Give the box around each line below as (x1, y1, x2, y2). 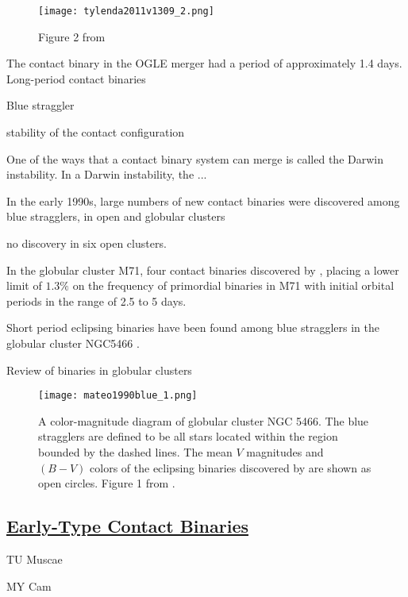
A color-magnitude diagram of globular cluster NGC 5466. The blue (38, 412, 369, 429)
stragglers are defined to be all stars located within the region (38, 428, 338, 445)
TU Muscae (6, 550, 63, 567)
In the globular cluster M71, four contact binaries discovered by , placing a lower (6, 261, 399, 278)
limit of (6, 277, 42, 294)
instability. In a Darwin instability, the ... (6, 166, 207, 183)
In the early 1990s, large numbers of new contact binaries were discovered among (6, 192, 400, 209)
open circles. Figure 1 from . (38, 475, 175, 491)
